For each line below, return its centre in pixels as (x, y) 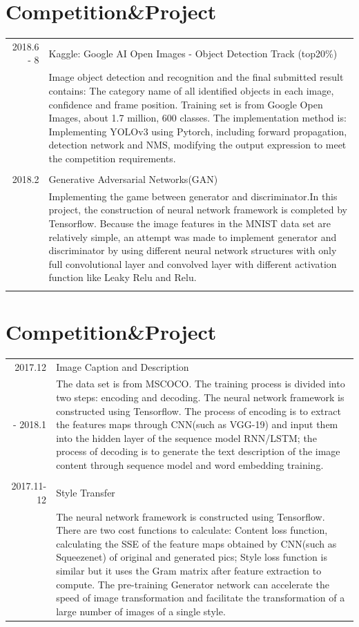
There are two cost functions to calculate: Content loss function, (192, 530)
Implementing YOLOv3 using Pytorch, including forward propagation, (198, 131)
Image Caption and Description (123, 366)
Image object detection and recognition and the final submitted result (196, 77)
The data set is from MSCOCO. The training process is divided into (201, 384)
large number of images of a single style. (141, 611)
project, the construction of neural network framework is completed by (198, 210)
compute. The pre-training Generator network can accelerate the (193, 584)
